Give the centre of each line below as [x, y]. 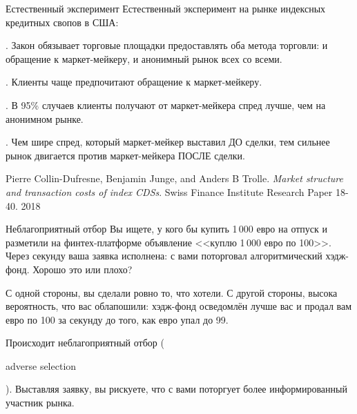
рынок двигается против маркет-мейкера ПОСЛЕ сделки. [125, 155]
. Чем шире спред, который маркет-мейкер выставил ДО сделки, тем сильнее [168, 142]
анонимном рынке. [45, 118]
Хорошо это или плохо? [83, 269]
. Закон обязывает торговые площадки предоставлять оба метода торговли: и [167, 45]
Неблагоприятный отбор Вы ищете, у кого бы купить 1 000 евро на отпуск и [166, 229]
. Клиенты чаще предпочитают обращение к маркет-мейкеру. [134, 82]
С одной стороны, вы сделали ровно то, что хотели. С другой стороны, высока [172, 292]
